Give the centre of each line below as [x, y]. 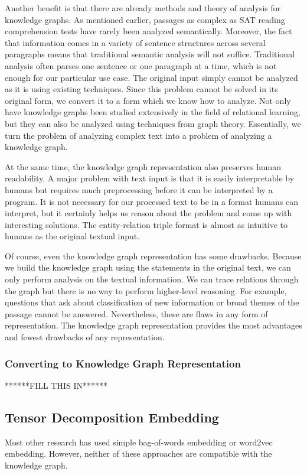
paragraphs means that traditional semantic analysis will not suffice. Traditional [150, 54]
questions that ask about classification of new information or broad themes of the [152, 302]
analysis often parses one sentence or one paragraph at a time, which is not [141, 65]
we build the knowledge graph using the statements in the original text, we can [148, 267]
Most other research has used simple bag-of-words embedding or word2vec [139, 442]
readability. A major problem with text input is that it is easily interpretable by [150, 178]
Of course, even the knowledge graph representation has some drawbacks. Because [153, 256]
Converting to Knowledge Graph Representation [123, 363]
